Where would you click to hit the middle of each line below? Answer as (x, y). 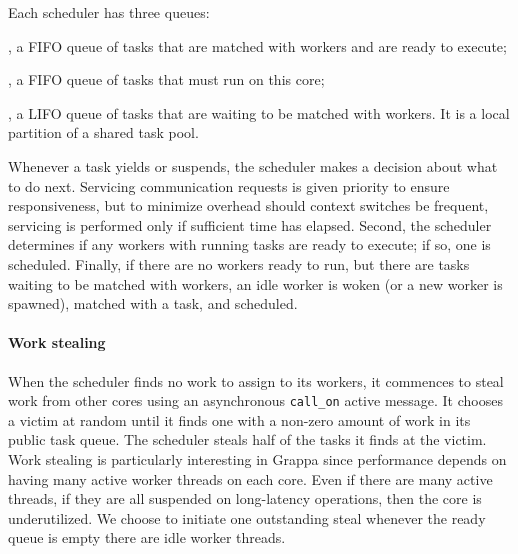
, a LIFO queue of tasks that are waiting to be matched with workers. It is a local (259, 112)
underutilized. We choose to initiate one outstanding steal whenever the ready (247, 517)
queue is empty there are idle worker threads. (147, 537)
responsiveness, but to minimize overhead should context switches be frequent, (248, 205)
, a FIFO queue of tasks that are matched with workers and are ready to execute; (257, 45)
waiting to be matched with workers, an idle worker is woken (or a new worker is (255, 283)
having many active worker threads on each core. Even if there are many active (250, 478)
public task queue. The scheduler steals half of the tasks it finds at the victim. (247, 439)
